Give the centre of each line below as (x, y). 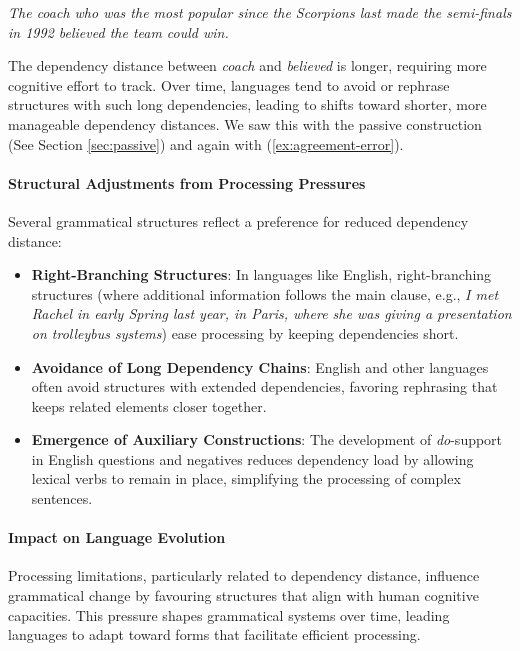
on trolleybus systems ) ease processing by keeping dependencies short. (245, 332)
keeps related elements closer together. (149, 405)
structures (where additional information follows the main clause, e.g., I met (265, 293)
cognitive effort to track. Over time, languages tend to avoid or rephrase (229, 84)
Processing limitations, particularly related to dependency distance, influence (244, 575)
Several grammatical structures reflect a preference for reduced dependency (238, 220)
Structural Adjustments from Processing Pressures (187, 182)
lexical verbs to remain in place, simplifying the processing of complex (246, 478)
